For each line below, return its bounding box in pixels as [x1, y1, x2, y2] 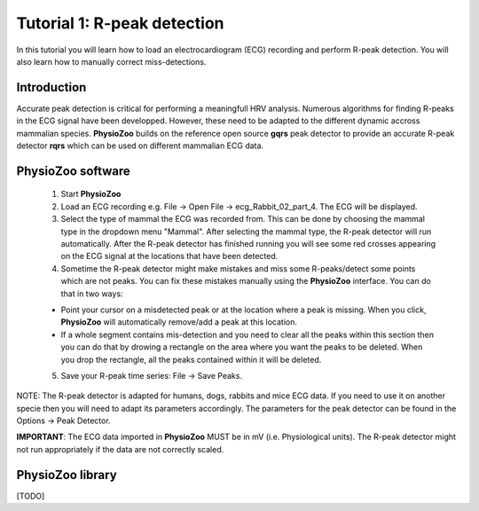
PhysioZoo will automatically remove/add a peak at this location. [60, 317, 297, 327]
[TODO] [16, 491, 45, 501]
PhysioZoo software [16, 163, 130, 178]
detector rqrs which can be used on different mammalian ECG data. [16, 140, 264, 151]
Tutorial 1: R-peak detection [16, 13, 224, 33]
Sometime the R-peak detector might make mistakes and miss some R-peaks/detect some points [60, 263, 416, 274]
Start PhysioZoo [60, 189, 122, 200]
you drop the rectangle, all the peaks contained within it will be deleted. [60, 354, 322, 365]
